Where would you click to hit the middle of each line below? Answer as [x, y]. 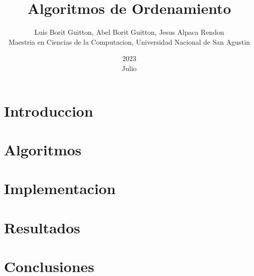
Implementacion [60, 188]
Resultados [42, 227]
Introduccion [49, 110]
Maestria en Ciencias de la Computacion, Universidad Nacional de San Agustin [129, 41]
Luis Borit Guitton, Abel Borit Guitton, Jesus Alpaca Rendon [129, 32]
